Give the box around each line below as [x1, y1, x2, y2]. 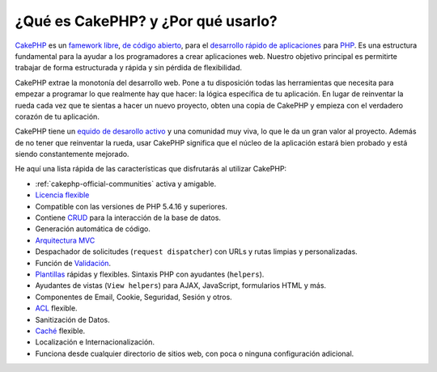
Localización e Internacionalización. [35, 337, 155, 347]
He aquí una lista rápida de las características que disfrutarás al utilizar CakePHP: [15, 164, 287, 174]
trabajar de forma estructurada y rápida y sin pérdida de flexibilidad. [15, 63, 243, 73]
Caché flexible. [35, 326, 86, 336]
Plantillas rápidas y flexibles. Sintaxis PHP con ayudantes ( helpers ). [35, 269, 265, 279]
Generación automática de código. [35, 224, 151, 234]
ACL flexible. [35, 303, 78, 313]
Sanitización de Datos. [35, 315, 110, 324]
